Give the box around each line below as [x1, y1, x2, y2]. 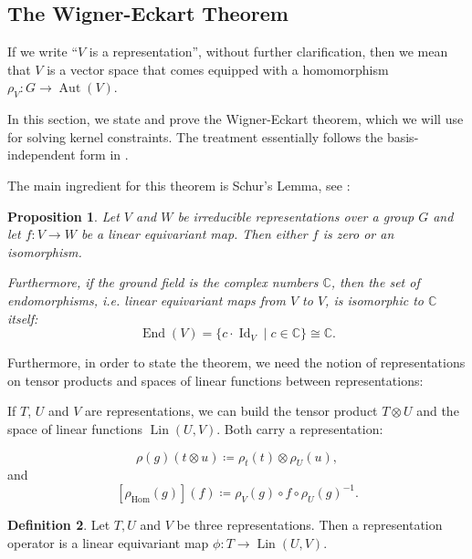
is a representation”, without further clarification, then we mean [89, 42, 448, 61]
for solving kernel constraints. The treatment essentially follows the [7, 127, 383, 146]
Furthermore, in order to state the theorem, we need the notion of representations [7, 353, 466, 372]
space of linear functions [7, 419, 142, 438]
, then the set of [330, 273, 420, 292]
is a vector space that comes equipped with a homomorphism [47, 59, 389, 78]
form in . [79, 145, 129, 164]
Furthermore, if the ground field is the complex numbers [7, 273, 319, 292]
